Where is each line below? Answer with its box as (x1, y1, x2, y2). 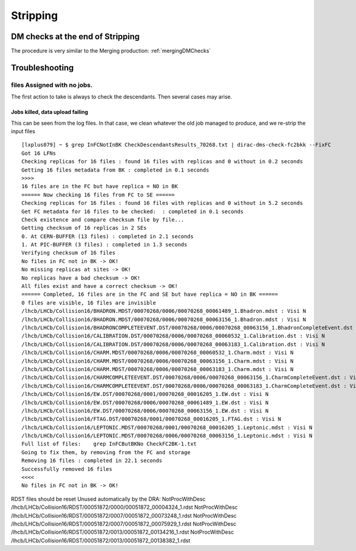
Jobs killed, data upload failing (11, 109, 88, 116)
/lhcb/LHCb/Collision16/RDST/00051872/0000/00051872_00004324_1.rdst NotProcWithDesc (11, 503, 238, 511)
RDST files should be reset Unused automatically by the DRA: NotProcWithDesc (11, 495, 206, 502)
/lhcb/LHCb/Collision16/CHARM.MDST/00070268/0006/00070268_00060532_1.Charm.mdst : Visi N (21, 349, 294, 356)
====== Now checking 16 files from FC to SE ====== (21, 191, 175, 198)
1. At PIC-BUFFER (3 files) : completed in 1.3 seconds (21, 241, 187, 248)
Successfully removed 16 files (21, 465, 113, 472)
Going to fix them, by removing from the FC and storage (21, 449, 191, 455)
